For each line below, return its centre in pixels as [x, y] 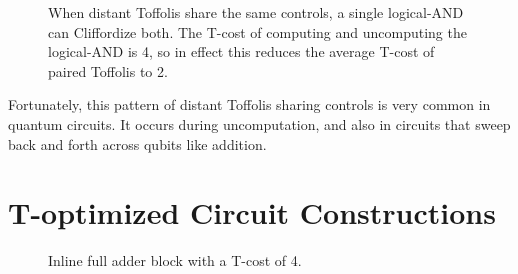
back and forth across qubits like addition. [137, 143]
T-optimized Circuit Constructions [252, 212]
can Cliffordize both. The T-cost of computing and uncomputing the [257, 31]
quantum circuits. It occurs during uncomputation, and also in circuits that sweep [259, 123]
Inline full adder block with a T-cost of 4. [175, 260]
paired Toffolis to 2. [108, 70]
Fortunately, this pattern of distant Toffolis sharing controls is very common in [249, 104]
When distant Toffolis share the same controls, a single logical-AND [256, 12]
